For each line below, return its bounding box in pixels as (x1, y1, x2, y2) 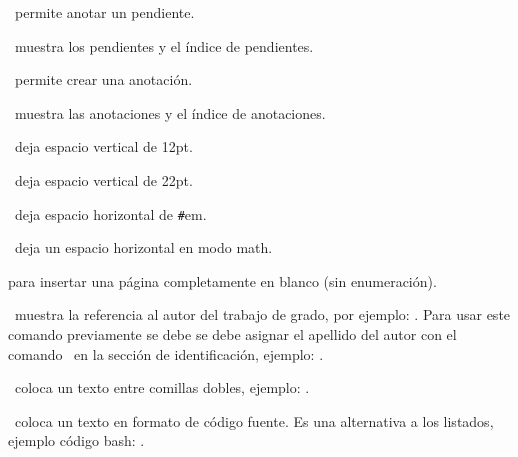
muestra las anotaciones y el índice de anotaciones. (14, 102, 326, 123)
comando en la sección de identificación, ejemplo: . (8, 343, 324, 364)
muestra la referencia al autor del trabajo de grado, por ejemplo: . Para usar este (14, 304, 511, 325)
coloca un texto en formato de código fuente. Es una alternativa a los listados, (14, 410, 494, 431)
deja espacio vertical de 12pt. (14, 136, 193, 157)
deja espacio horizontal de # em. (14, 203, 207, 224)
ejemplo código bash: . (8, 430, 145, 451)
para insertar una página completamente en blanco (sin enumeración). (8, 270, 437, 291)
